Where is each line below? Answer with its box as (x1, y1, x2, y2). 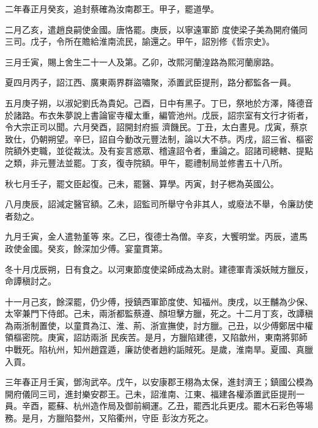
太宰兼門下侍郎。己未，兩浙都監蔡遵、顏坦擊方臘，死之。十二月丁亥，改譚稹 (5, 307, 313, 320)
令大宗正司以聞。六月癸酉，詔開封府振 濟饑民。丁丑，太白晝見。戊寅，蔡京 (5, 120, 308, 133)
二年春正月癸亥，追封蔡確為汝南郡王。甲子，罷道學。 (5, 2, 219, 15)
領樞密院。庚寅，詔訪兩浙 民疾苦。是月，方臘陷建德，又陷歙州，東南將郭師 (5, 331, 308, 344)
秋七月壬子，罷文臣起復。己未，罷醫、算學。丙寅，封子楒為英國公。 (5, 177, 279, 190)
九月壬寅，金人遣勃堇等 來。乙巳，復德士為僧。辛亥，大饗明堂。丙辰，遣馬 (5, 230, 308, 243)
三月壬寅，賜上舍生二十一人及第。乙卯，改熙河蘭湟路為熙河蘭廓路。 (5, 55, 279, 68)
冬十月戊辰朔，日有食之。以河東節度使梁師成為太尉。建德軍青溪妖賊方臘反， (5, 262, 313, 275)
